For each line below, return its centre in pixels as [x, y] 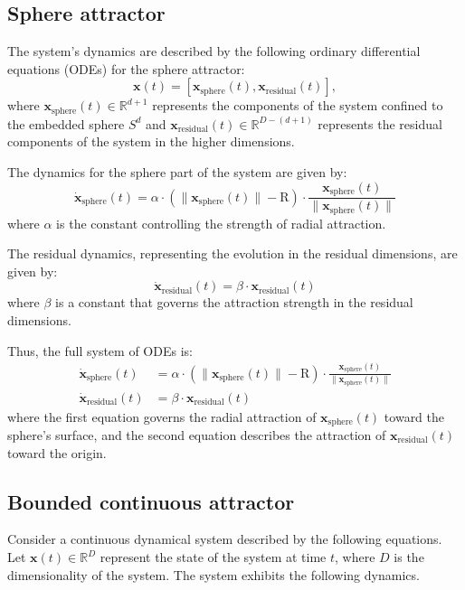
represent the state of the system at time [213, 557]
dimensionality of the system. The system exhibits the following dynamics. [214, 574]
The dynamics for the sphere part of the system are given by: [177, 172]
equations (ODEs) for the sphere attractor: [126, 68]
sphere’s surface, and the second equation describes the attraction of [197, 435]
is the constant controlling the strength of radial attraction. [221, 223]
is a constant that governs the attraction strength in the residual [234, 302]
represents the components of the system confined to [298, 105]
